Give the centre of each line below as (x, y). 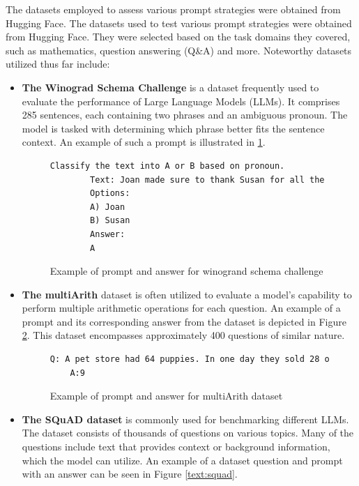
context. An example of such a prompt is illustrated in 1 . (144, 142)
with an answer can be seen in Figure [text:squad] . (130, 474)
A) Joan (108, 207)
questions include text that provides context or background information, (176, 447)
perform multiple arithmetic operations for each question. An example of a (181, 308)
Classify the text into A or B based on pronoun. (167, 166)
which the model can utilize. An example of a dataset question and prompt (182, 460)
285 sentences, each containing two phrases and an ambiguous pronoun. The (185, 115)
